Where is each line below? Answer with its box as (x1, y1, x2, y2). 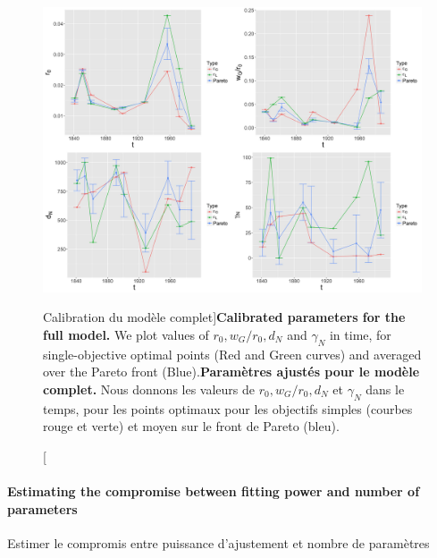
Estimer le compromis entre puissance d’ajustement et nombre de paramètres (7, 533, 430, 552)
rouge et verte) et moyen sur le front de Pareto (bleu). (43, 417, 340, 435)
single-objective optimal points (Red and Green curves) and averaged (43, 344, 422, 363)
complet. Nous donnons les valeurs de (43, 380, 256, 398)
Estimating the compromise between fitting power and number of (7, 482, 420, 501)
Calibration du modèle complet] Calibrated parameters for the (43, 308, 406, 326)
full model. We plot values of (43, 325, 209, 344)
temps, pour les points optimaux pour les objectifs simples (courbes (43, 399, 413, 418)
